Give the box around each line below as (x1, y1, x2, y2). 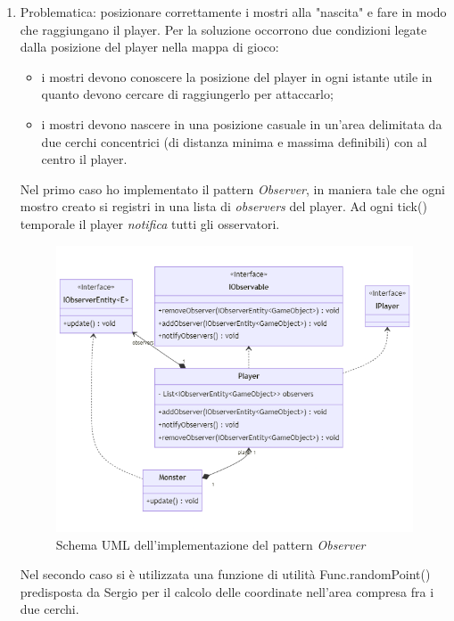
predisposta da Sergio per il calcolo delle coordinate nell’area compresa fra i (20, 582, 434, 601)
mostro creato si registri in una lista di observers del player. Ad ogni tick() (20, 197, 427, 216)
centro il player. (41, 150, 128, 168)
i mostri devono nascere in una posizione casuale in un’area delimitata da (41, 114, 442, 133)
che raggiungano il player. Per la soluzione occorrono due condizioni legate (20, 20, 427, 38)
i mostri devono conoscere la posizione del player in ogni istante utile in (41, 67, 433, 86)
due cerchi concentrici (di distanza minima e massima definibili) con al (41, 132, 427, 151)
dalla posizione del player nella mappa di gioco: (20, 37, 279, 56)
